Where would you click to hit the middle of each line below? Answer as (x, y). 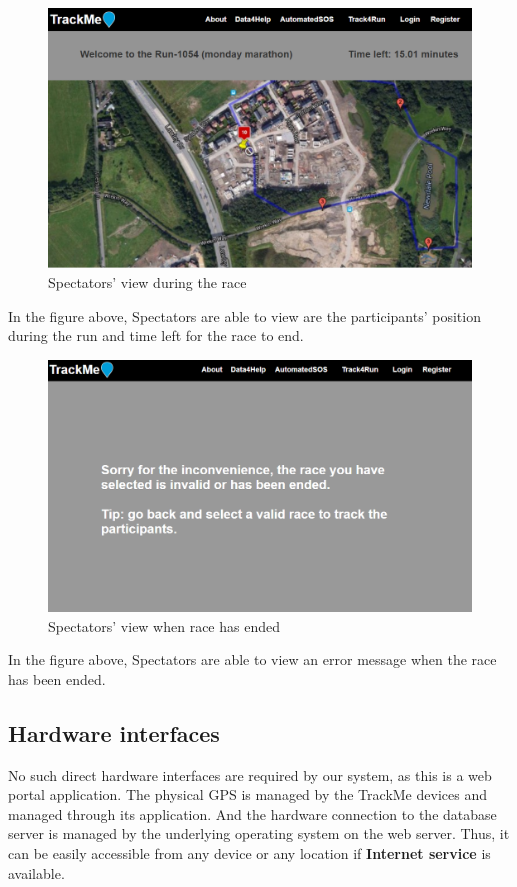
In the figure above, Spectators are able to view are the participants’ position (244, 315)
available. (36, 872)
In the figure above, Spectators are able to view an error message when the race (252, 659)
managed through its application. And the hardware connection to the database (252, 813)
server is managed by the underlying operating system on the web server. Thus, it (259, 833)
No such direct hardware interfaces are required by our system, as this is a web (250, 774)
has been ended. (57, 678)
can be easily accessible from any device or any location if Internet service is (249, 852)
